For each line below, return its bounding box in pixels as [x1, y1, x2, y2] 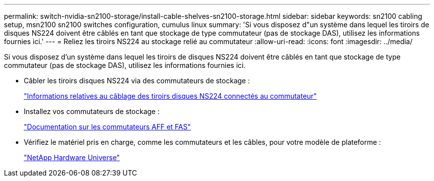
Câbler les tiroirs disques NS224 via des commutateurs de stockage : [24, 76, 250, 85]
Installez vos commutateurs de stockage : [24, 107, 160, 116]
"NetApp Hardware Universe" [24, 153, 120, 162]
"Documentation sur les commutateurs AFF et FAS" [24, 122, 191, 131]
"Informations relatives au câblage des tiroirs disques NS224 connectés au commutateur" [24, 92, 317, 100]
